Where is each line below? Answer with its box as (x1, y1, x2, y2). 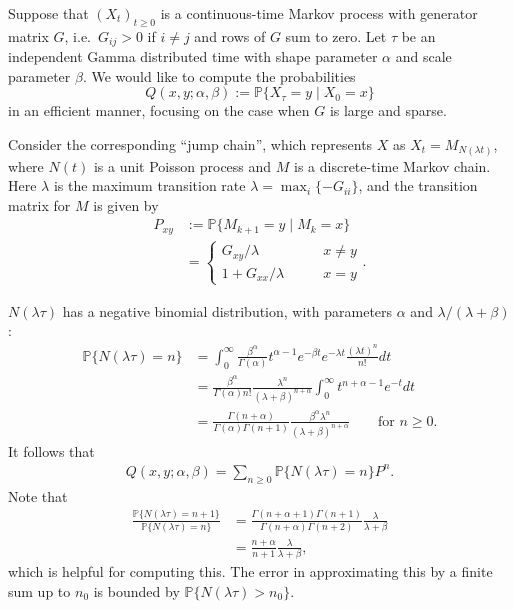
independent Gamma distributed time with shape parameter (8, 46, 378, 67)
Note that (8, 485, 68, 506)
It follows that (8, 440, 95, 461)
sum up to (8, 580, 71, 601)
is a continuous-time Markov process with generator (160, 3, 478, 23)
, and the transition (358, 175, 478, 196)
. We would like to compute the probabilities (82, 65, 356, 86)
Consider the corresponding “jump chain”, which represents (8, 134, 373, 155)
